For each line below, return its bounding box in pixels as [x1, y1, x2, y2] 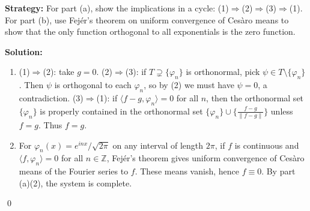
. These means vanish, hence [135, 165, 239, 177]
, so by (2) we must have [144, 79, 234, 91]
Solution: [5, 45, 43, 58]
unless [270, 104, 293, 117]
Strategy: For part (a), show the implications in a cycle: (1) [5, 2, 229, 14]
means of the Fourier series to [19, 165, 129, 177]
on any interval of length [112, 138, 204, 151]
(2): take [43, 65, 74, 78]
